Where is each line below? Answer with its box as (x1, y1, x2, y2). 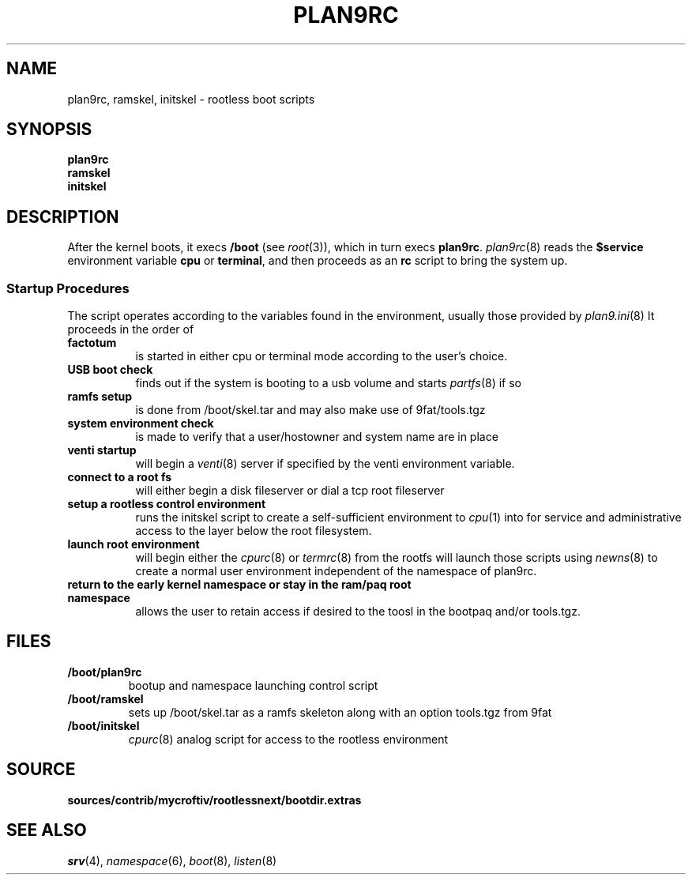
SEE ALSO (6, 820, 87, 841)
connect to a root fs (67, 470, 172, 484)
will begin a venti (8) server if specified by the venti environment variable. (135, 457, 515, 471)
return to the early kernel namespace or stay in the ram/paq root (67, 578, 412, 592)
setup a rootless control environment (67, 497, 266, 511)
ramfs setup (67, 390, 133, 404)
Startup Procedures (6, 280, 130, 296)
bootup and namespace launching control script (128, 678, 378, 692)
